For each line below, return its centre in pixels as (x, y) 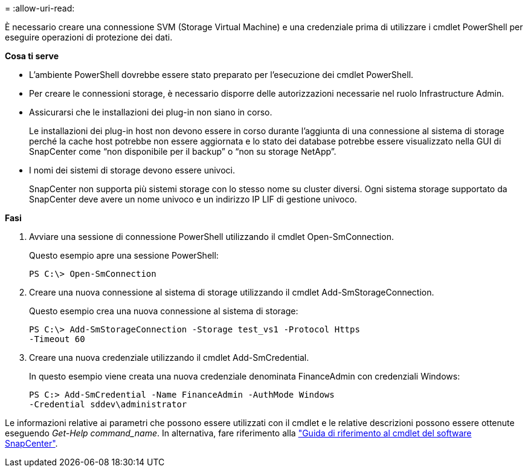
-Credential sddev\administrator (108, 404)
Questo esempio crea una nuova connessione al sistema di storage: (164, 311)
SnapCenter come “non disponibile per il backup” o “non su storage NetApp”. (183, 151)
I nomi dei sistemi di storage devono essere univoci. (132, 170)
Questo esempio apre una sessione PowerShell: (124, 255)
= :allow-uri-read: (40, 8)
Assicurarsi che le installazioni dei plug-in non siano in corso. (151, 112)
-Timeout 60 (57, 339)
